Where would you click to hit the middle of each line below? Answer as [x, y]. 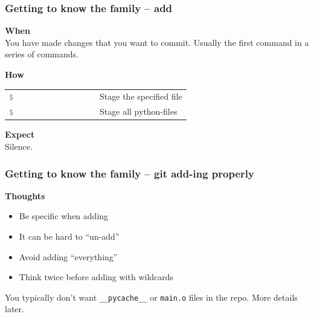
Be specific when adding [64, 216]
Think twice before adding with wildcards [96, 277]
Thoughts [25, 195]
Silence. [19, 146]
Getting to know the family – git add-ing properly [130, 173]
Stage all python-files [139, 111]
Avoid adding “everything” [68, 256]
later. [14, 309]
